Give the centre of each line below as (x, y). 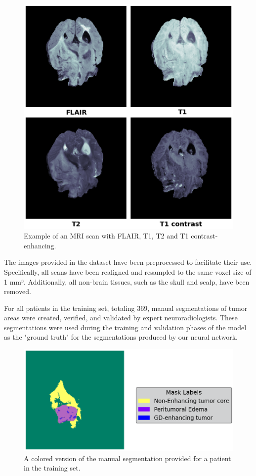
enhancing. (40, 245)
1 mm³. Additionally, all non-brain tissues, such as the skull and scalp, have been (127, 281)
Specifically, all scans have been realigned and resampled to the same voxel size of (128, 271)
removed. (18, 291)
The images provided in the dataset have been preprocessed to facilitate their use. (128, 262)
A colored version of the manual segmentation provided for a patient (128, 458)
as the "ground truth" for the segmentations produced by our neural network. (121, 337)
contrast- (204, 236)
